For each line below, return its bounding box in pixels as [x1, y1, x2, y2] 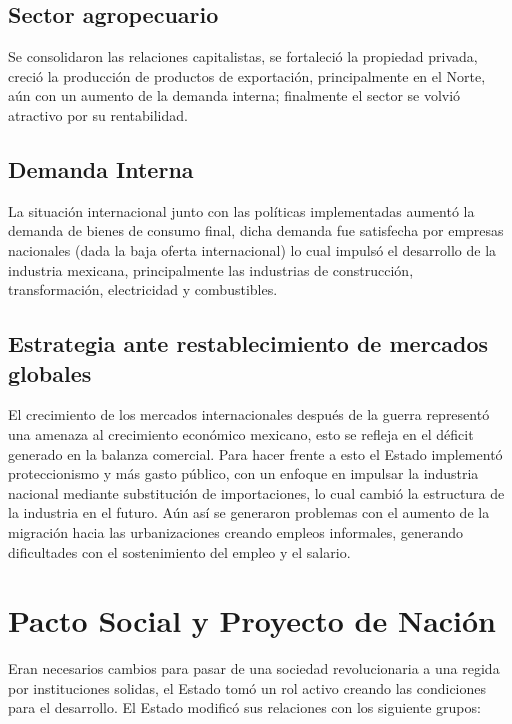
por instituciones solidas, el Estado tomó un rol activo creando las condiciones [8, 677, 487, 698]
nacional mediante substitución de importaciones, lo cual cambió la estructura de [8, 482, 505, 503]
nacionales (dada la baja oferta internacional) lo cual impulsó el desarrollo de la [8, 239, 497, 260]
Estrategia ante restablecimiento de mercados [8, 328, 489, 359]
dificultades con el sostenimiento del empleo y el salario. [8, 541, 351, 562]
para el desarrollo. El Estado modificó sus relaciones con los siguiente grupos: [8, 697, 481, 718]
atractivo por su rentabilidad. [8, 104, 188, 125]
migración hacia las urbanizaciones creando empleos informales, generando [8, 521, 464, 542]
